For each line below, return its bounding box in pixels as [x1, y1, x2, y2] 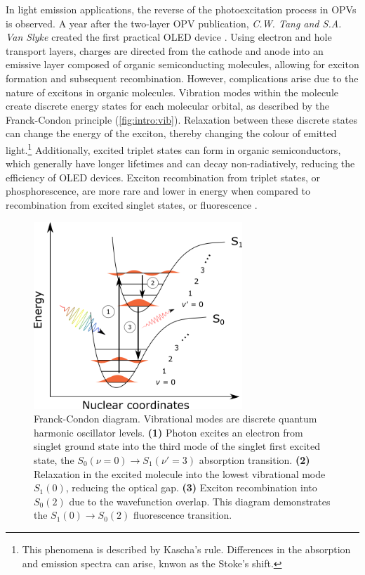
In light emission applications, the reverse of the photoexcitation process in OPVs [6, 2, 357, 16]
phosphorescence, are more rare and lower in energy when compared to [6, 183, 311, 198]
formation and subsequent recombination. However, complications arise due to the [6, 70, 359, 85]
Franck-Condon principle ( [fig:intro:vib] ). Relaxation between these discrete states [6, 112, 357, 127]
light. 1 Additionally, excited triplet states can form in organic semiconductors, [6, 140, 341, 157]
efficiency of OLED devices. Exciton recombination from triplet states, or [6, 169, 320, 184]
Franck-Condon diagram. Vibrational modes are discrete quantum [34, 411, 317, 426]
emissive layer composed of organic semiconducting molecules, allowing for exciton [6, 57, 359, 72]
